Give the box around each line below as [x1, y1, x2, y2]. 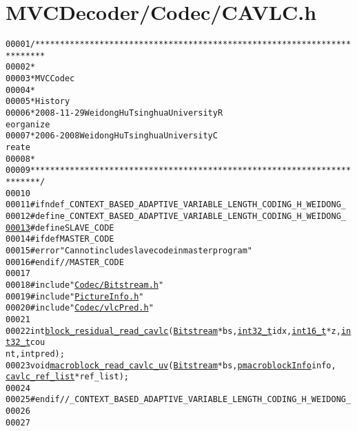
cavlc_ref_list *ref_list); [6, 372, 129, 382]
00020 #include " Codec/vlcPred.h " [6, 303, 154, 313]
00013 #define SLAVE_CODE [6, 222, 114, 233]
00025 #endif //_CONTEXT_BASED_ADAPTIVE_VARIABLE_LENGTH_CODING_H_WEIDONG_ [6, 395, 351, 405]
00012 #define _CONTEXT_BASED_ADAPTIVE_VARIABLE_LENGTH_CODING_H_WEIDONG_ [6, 211, 346, 221]
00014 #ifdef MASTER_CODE [6, 234, 114, 244]
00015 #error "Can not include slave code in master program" [6, 245, 252, 255]
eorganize [6, 119, 50, 129]
